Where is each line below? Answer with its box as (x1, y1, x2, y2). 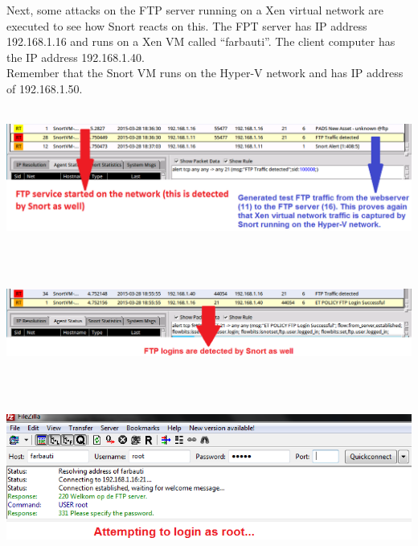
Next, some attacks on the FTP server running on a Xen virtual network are (6, 2, 384, 18)
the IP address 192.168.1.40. (6, 48, 145, 65)
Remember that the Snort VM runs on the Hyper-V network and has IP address (6, 64, 404, 81)
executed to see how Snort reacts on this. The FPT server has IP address (6, 17, 367, 34)
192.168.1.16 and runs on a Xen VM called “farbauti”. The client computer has (6, 33, 395, 50)
